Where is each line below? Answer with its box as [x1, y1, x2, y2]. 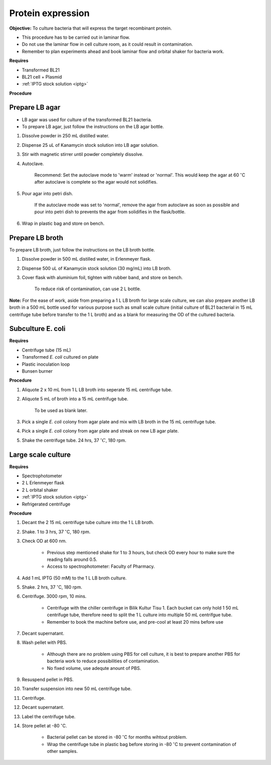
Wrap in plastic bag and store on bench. [22, 220, 105, 226]
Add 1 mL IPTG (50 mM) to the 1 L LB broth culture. [22, 575, 127, 581]
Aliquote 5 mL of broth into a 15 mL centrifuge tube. [22, 396, 128, 402]
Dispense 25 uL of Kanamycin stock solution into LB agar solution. [22, 142, 159, 148]
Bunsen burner [22, 368, 53, 374]
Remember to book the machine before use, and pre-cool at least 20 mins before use [47, 619, 223, 625]
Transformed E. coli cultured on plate [22, 354, 99, 360]
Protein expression [9, 8, 90, 19]
